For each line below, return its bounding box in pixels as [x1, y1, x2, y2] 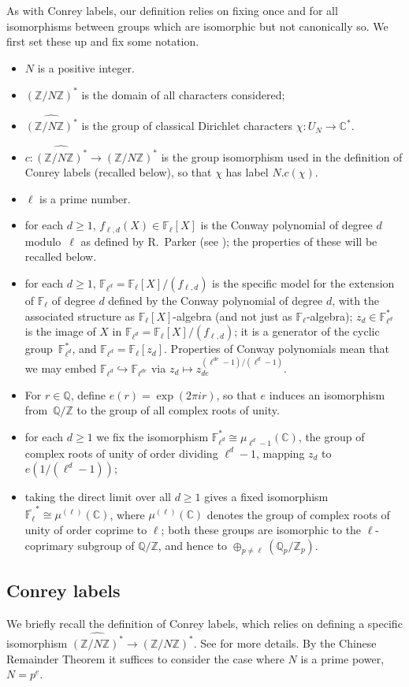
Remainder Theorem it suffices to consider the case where [6, 650, 284, 667]
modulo [24, 232, 61, 249]
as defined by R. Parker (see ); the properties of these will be [80, 232, 377, 249]
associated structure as [24, 307, 135, 324]
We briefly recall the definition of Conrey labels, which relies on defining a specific [6, 615, 403, 631]
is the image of [24, 323, 96, 340]
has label [225, 164, 269, 180]
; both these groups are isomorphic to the [161, 522, 362, 538]
